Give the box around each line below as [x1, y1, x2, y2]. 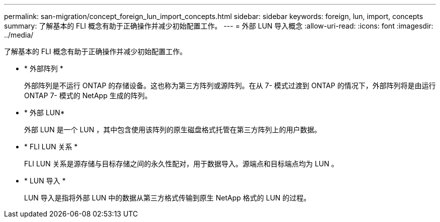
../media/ [4, 31, 34, 39]
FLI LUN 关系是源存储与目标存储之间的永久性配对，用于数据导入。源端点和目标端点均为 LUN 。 [24, 159, 339, 168]
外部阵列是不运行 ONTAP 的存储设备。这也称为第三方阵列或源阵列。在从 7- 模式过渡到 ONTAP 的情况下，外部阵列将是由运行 [24, 81, 436, 90]
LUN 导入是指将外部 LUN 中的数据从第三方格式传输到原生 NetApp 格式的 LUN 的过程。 [24, 193, 311, 202]
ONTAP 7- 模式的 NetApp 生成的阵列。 [24, 91, 152, 100]
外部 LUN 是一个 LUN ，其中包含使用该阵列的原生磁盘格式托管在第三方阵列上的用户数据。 [24, 125, 321, 134]
